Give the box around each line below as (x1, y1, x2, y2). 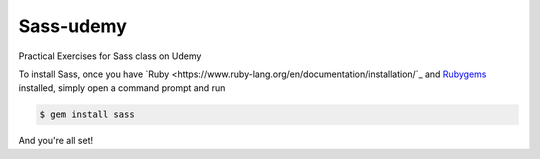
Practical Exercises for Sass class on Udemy (18, 50, 202, 62)
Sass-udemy (18, 15, 127, 37)
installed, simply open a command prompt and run (18, 82, 226, 94)
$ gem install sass (39, 109, 135, 120)
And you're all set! (18, 135, 94, 147)
